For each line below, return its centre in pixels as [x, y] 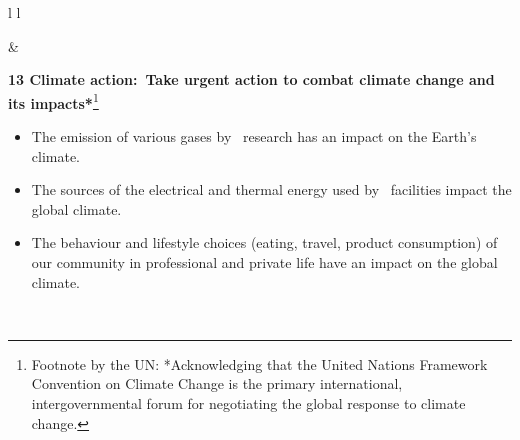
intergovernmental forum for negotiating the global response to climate [248, 402]
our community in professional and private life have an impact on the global [264, 262]
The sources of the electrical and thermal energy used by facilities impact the [271, 189]
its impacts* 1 [53, 101]
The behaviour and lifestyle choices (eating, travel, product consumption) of [264, 242]
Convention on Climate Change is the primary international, [217, 383]
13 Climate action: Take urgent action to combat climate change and [251, 79]
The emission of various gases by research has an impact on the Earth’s [254, 136]
